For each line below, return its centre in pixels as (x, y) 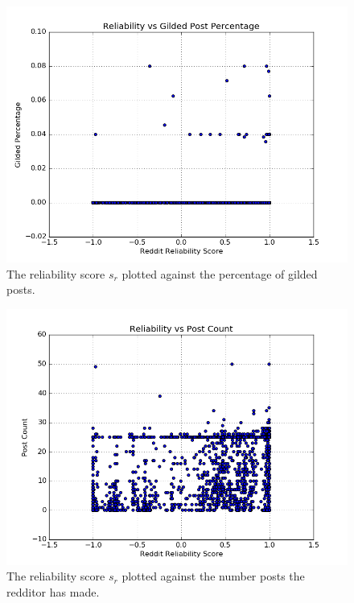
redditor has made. (53, 591)
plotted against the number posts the (213, 576)
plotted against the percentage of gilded (220, 273)
